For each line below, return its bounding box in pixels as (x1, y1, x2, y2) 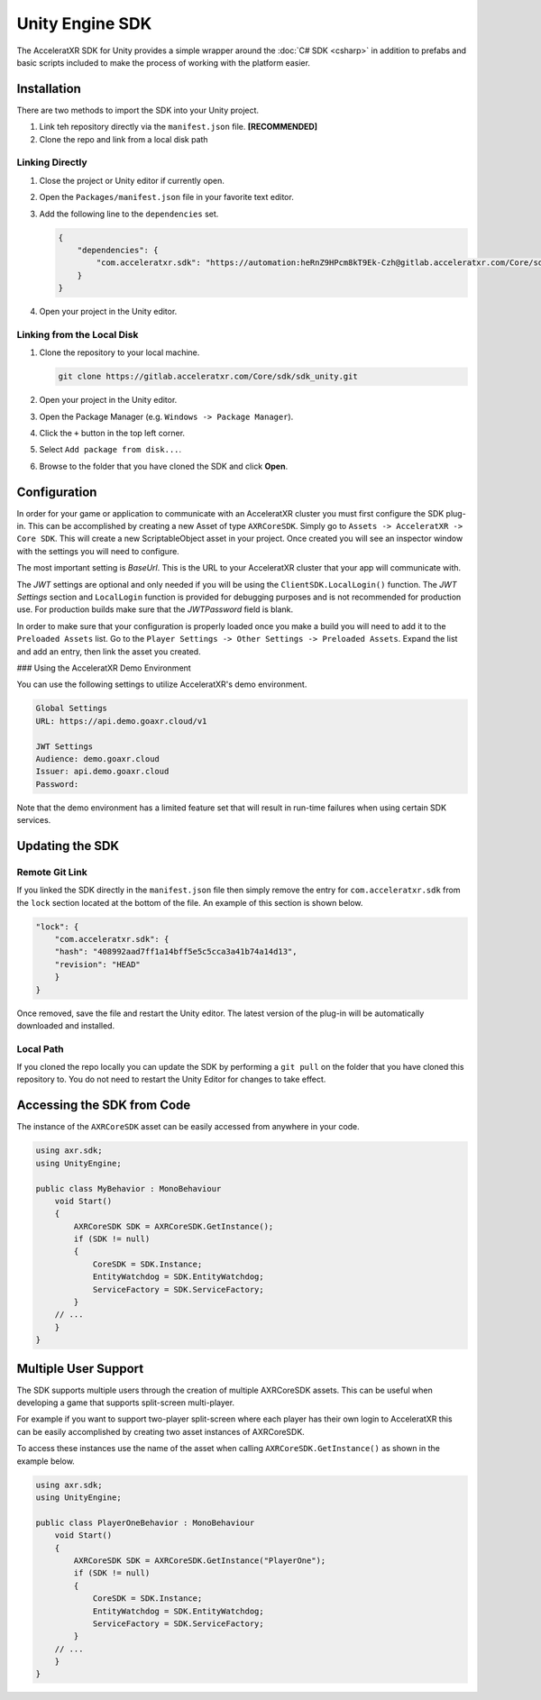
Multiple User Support (16, 1361, 144, 1376)
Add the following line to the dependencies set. (39, 208, 219, 219)
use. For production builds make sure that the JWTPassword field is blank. (16, 604, 294, 615)
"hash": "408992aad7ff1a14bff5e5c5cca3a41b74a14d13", (54, 946, 298, 957)
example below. (16, 1456, 76, 1467)
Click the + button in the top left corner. (39, 427, 185, 438)
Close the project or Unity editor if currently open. (39, 175, 225, 186)
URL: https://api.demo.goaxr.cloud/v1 (35, 716, 207, 726)
